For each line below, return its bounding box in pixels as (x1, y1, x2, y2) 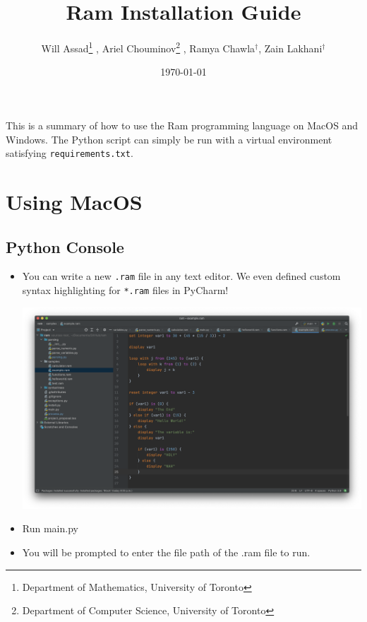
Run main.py (22, 521, 78, 536)
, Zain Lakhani (258, 40, 323, 55)
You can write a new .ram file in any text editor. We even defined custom (22, 269, 341, 283)
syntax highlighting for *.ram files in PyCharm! (22, 283, 229, 298)
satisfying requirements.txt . (6, 146, 133, 160)
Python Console (6, 235, 124, 257)
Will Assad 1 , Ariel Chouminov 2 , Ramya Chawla (41, 39, 255, 55)
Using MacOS (6, 187, 143, 216)
